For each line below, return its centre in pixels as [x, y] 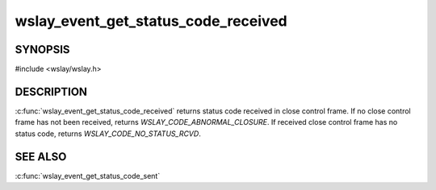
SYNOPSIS [42, 50]
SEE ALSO [41, 157]
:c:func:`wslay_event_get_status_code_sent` [88, 176]
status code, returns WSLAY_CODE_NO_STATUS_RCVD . [108, 134]
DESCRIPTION [51, 91]
